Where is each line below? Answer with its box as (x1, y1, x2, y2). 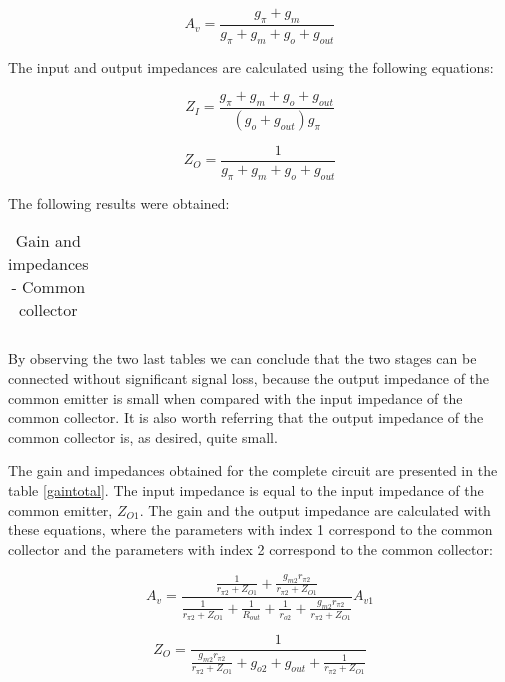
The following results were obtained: (8, 192, 230, 213)
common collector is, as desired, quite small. (8, 426, 278, 447)
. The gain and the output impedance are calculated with (139, 499, 491, 520)
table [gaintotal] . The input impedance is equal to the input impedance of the (8, 479, 484, 500)
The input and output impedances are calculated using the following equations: (8, 56, 494, 77)
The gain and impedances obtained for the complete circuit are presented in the (8, 460, 498, 481)
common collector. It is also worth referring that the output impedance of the (8, 407, 484, 428)
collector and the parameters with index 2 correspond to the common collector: (8, 538, 493, 559)
